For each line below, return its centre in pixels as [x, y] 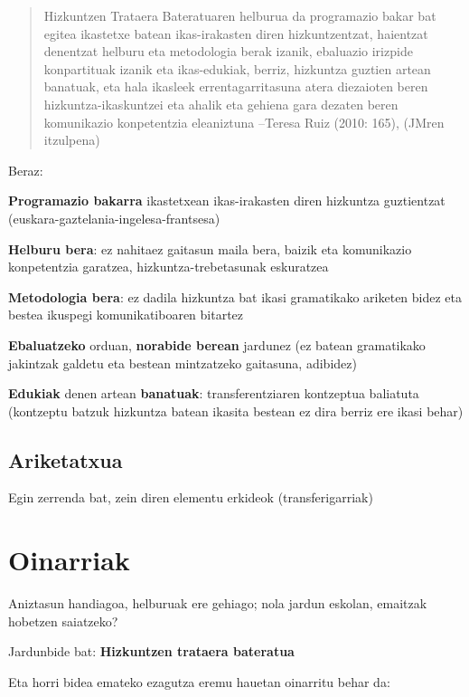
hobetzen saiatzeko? [63, 621]
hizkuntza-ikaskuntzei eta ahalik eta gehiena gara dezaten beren [221, 104]
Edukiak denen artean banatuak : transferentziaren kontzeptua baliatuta [214, 393]
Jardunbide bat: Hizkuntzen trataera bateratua [151, 651]
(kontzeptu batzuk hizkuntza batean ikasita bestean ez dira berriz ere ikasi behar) [236, 411]
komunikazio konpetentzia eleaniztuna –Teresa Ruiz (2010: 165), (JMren [244, 122]
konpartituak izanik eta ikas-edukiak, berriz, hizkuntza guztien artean [237, 68]
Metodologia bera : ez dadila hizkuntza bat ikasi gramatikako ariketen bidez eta [235, 296]
